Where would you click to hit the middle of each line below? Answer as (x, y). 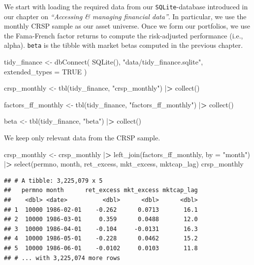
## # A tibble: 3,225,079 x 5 (53, 181)
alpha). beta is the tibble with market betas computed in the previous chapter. (124, 45)
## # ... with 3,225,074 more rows (62, 258)
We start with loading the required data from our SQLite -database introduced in (126, 6)
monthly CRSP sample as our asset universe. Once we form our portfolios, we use (127, 26)
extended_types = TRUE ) (46, 71)
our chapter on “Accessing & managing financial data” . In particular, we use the (125, 16)
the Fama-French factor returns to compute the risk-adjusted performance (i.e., (124, 35)
